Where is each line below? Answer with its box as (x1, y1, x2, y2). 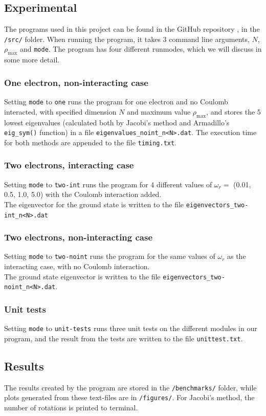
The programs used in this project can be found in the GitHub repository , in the (4, 24, 260, 34)
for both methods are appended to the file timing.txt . (4, 137, 177, 147)
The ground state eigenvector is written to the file (4, 271, 161, 281)
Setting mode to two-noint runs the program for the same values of (4, 251, 215, 261)
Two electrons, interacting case (4, 159, 134, 171)
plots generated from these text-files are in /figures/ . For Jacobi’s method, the (4, 392, 255, 403)
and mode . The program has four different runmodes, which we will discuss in (19, 43, 262, 54)
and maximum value (127, 106, 191, 117)
